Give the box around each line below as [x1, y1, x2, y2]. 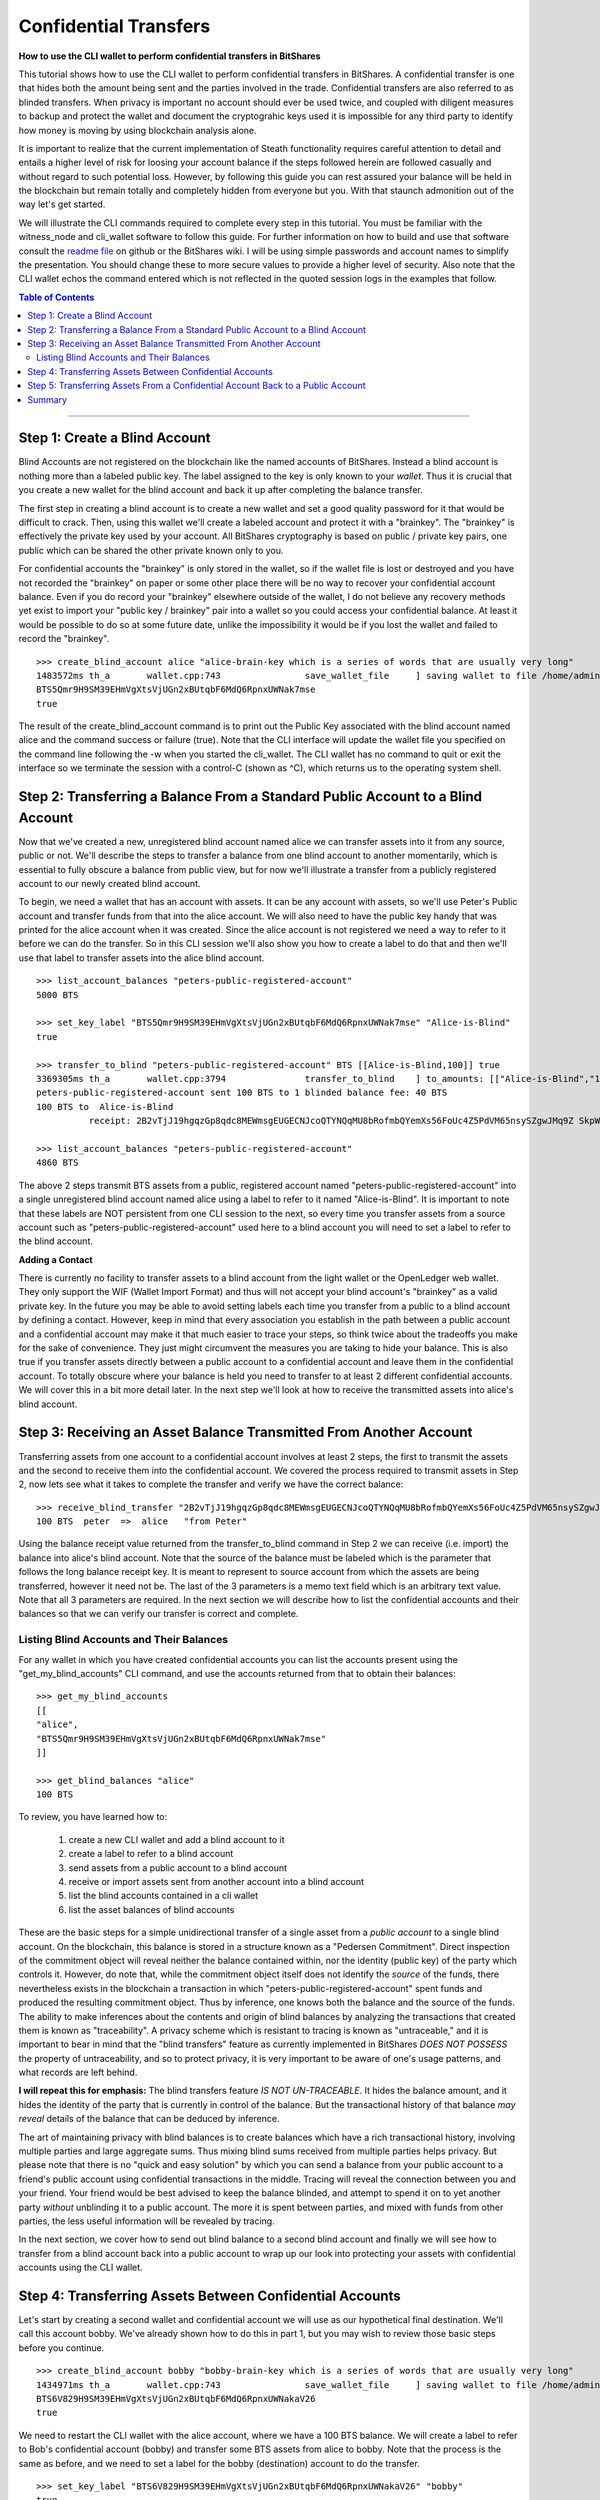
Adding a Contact [18, 1253, 94, 1265]
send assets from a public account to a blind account [68, 1861, 288, 1874]
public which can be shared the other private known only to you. [18, 544, 284, 556]
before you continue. [18, 2341, 105, 2354]
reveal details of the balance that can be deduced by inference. [18, 2113, 280, 2125]
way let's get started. [18, 198, 106, 210]
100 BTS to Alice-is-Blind [36, 1101, 174, 1112]
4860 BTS [36, 1157, 79, 1169]
